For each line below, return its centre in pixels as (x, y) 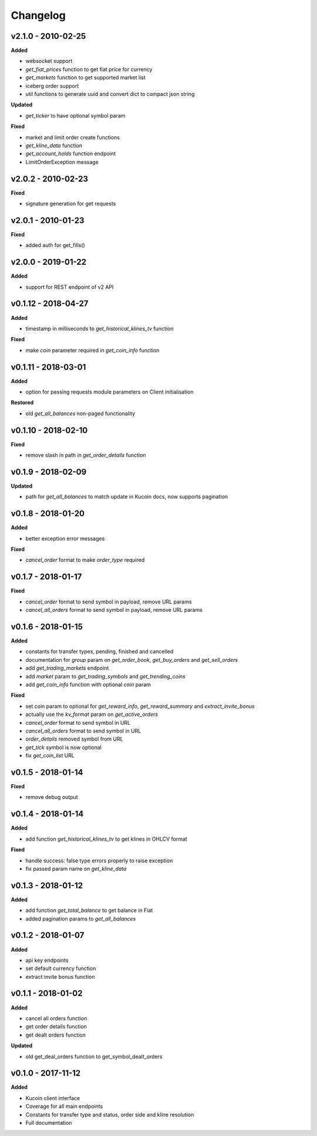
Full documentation (49, 1123)
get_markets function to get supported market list (86, 78)
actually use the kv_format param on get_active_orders (92, 714)
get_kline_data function (54, 145)
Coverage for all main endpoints (64, 1107)
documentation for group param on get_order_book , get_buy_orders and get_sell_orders (132, 659)
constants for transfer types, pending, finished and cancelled (100, 652)
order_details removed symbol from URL (74, 739)
